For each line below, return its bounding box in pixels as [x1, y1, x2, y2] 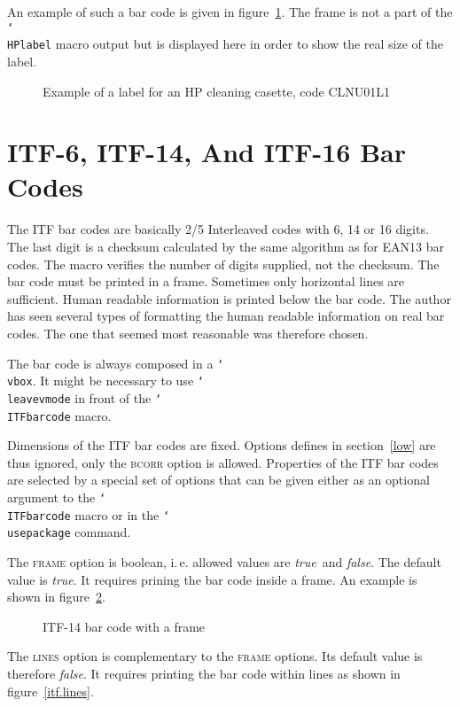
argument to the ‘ [7, 487, 106, 506]
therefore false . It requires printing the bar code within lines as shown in [7, 664, 401, 682]
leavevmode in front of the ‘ [7, 388, 162, 407]
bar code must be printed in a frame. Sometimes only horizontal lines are [7, 272, 405, 291]
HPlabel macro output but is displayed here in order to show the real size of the [7, 35, 443, 53]
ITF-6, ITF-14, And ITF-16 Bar [7, 134, 407, 170]
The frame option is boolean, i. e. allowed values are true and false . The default [7, 552, 441, 571]
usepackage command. [7, 523, 131, 541]
